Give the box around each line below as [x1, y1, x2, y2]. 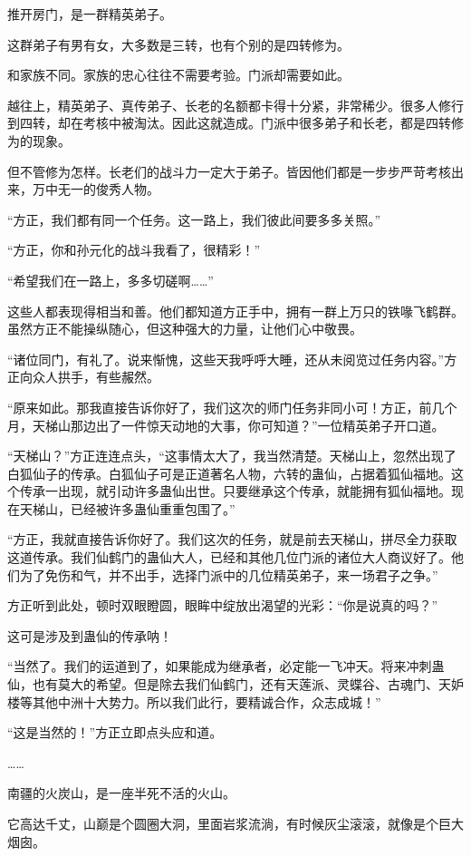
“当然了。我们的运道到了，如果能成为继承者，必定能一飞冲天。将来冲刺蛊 [7, 657, 445, 676]
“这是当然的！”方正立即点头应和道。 [7, 723, 223, 742]
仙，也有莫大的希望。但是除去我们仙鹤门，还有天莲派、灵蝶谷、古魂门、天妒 [7, 675, 464, 694]
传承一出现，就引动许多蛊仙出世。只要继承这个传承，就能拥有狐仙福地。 [19, 481, 451, 501]
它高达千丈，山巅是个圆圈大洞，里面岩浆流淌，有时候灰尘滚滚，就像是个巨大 [7, 814, 464, 832]
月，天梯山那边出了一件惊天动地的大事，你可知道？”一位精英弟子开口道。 [7, 415, 445, 434]
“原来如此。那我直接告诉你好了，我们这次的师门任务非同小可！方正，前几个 [7, 397, 457, 416]
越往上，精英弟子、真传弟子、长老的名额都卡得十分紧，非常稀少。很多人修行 [7, 95, 464, 114]
